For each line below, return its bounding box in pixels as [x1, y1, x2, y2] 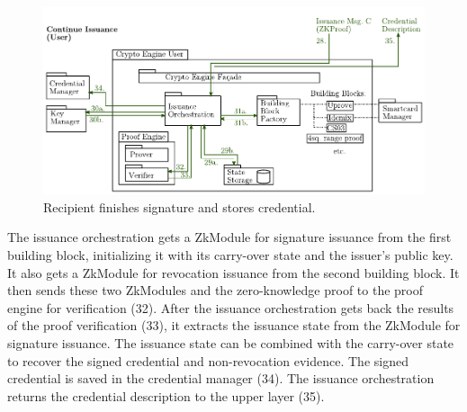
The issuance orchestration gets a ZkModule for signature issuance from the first [7, 228, 452, 246]
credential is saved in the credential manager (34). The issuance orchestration [7, 369, 435, 388]
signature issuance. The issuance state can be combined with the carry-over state [7, 334, 454, 353]
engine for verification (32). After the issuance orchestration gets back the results [7, 298, 454, 317]
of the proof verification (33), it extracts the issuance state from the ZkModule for [7, 316, 461, 335]
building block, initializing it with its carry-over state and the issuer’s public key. [7, 246, 454, 264]
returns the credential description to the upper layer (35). [7, 386, 325, 405]
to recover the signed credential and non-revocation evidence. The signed [7, 351, 409, 370]
